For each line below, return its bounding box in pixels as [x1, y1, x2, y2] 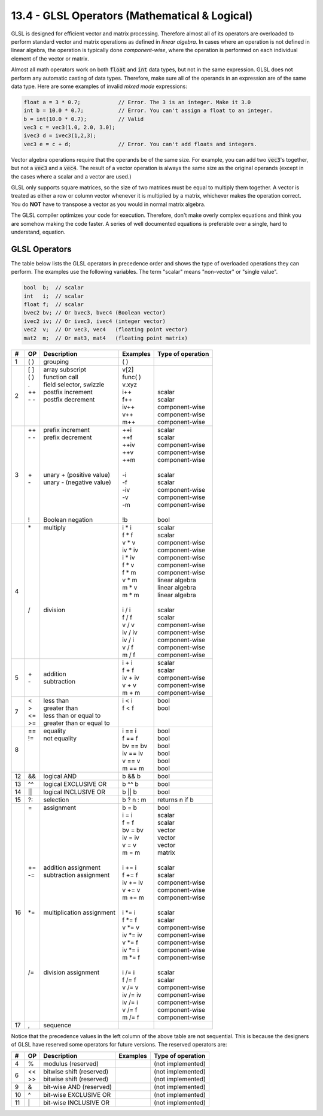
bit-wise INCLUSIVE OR [42, 1099, 110, 1107]
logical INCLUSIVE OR [43, 788, 106, 796]
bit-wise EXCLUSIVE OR [42, 1091, 111, 1099]
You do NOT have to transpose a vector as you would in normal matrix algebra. [11, 201, 206, 208]
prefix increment [43, 425, 90, 434]
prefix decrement [43, 433, 92, 441]
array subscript [43, 365, 87, 374]
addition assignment [43, 863, 101, 872]
